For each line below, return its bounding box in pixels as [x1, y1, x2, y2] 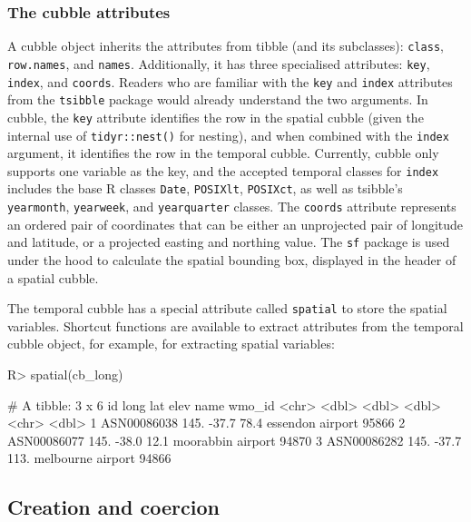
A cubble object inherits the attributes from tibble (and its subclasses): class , [7, 36, 444, 55]
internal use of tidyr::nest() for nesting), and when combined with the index [7, 125, 449, 144]
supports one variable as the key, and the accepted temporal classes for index [7, 161, 439, 180]
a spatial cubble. [7, 268, 99, 287]
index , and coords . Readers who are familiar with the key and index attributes [7, 72, 453, 91]
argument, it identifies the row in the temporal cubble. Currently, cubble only [7, 143, 439, 163]
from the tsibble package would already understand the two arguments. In [7, 90, 428, 109]
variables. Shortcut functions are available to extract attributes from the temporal [7, 316, 464, 335]
